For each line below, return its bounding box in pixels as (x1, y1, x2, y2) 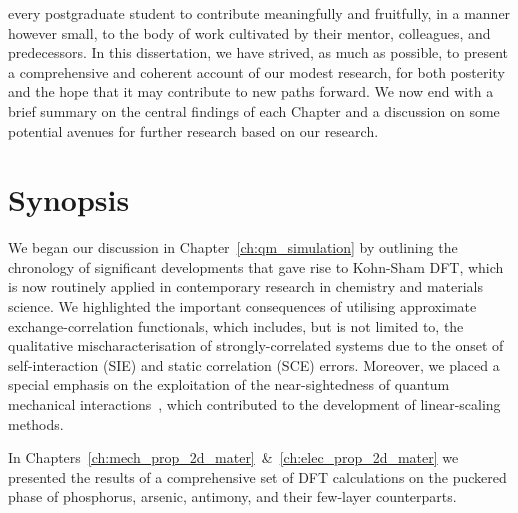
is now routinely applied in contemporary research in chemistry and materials (8, 276, 484, 297)
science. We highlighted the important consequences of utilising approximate (8, 296, 477, 317)
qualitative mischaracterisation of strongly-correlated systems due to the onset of (8, 335, 504, 356)
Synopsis (8, 179, 130, 220)
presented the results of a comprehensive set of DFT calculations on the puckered (8, 466, 507, 487)
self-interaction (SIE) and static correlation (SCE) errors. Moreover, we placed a (8, 354, 500, 375)
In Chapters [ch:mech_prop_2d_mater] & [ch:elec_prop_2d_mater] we (8, 447, 459, 468)
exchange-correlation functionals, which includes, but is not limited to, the (8, 315, 464, 336)
